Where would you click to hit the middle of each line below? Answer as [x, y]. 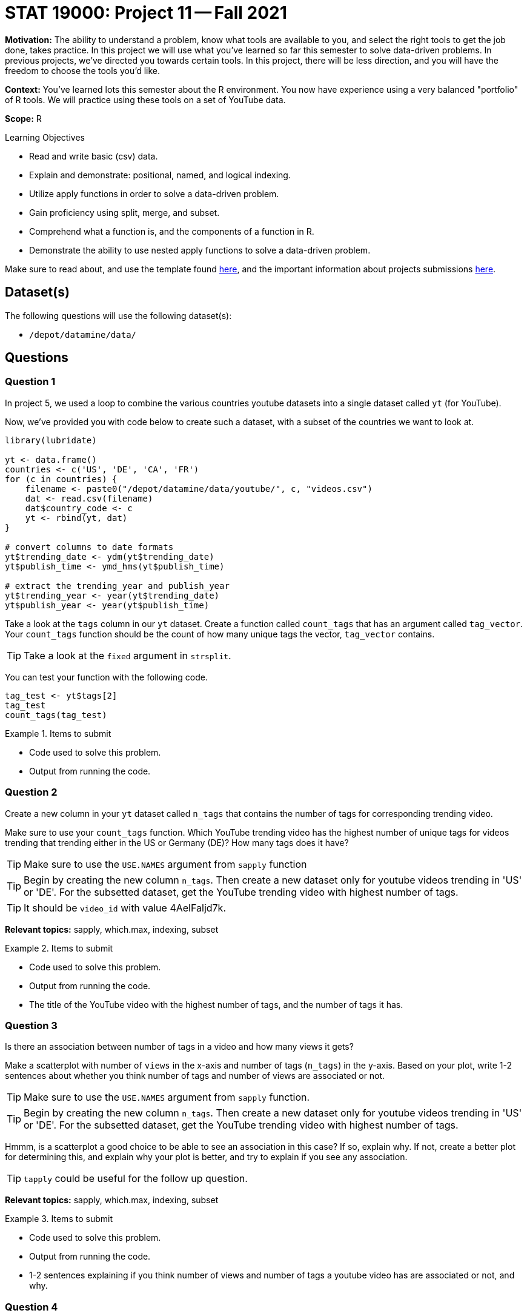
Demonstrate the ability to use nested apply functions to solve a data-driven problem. [200, 250]
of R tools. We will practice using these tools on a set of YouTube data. [145, 99]
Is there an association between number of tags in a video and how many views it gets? [179, 1047]
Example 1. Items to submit [58, 733]
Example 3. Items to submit [59, 1219]
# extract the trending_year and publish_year [117, 586]
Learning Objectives [45, 137]
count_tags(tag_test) [56, 715]
